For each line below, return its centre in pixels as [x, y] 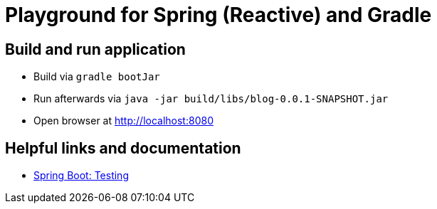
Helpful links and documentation [123, 148]
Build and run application [95, 49]
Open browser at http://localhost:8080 [123, 121]
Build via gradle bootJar [97, 77]
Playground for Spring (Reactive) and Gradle [218, 15]
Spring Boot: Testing [81, 176]
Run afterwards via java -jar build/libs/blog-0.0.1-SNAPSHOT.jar [211, 99]
